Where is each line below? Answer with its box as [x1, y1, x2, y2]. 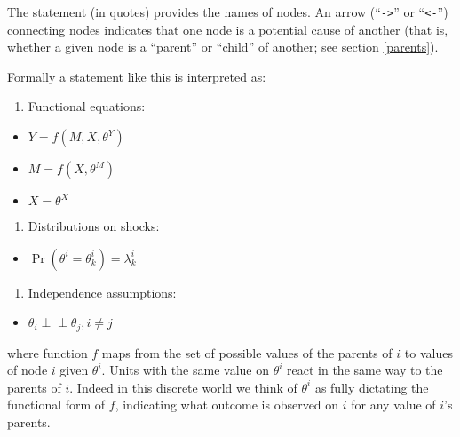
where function [7, 343, 88, 362]
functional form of [7, 395, 106, 414]
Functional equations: [28, 97, 146, 115]
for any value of [351, 395, 436, 414]
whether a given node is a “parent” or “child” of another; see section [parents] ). [7, 37, 439, 56]
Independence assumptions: [28, 282, 177, 301]
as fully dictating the [314, 377, 429, 396]
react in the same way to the [287, 361, 443, 379]
